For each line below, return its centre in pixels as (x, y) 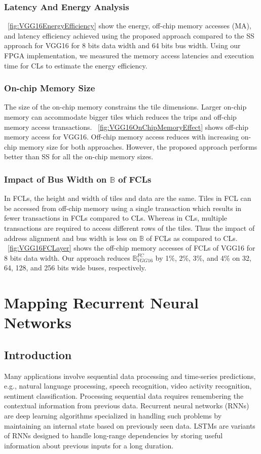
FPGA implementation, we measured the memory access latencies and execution (129, 55)
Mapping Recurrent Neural (102, 303)
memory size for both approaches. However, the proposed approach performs (138, 146)
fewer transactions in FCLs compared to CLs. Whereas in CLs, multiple (116, 218)
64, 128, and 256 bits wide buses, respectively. (75, 268)
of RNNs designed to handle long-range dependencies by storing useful (114, 435)
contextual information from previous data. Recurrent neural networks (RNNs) (127, 406)
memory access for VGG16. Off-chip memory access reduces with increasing (122, 137)
